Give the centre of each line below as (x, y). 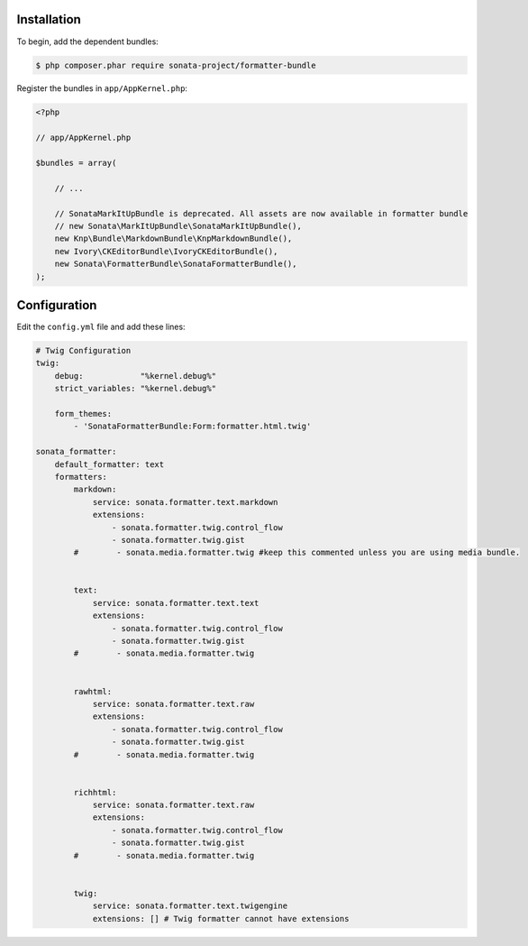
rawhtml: (93, 691)
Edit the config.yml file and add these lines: (101, 327)
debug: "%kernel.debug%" (135, 376)
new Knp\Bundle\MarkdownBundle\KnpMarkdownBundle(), (173, 239)
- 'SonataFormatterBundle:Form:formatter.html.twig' (192, 427)
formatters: (81, 477)
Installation (49, 19)
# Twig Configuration (83, 351)
